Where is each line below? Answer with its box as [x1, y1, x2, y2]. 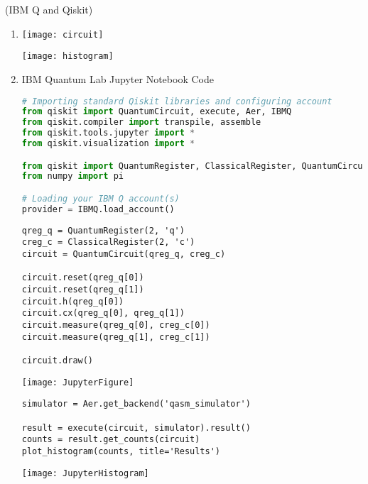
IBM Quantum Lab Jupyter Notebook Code [21, 71, 214, 86]
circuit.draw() [21, 355, 94, 365]
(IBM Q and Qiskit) [5, 2, 93, 16]
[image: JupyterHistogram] [21, 468, 149, 478]
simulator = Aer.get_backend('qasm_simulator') [21, 399, 251, 409]
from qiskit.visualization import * [21, 138, 195, 148]
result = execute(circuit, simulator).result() [21, 422, 251, 433]
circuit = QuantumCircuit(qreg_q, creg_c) [21, 249, 226, 259]
